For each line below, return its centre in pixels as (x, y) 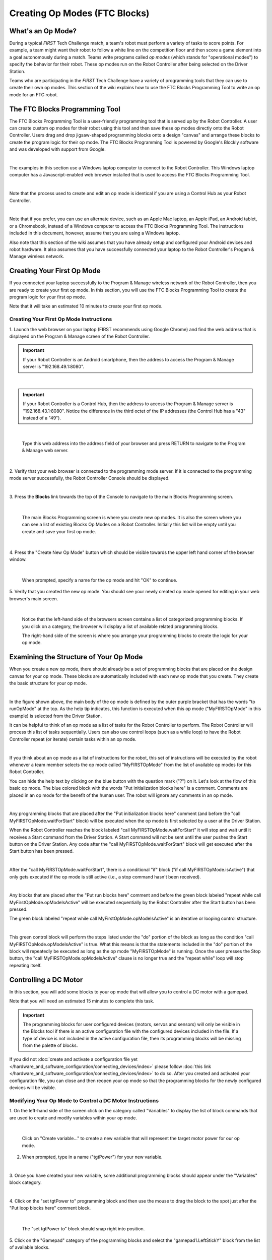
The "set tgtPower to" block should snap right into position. (83, 1229)
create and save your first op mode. (59, 531)
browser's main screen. (34, 598)
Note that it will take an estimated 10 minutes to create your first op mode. (86, 306)
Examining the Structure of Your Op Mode (76, 657)
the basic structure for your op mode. (48, 683)
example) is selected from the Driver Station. (56, 716)
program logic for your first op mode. (48, 297)
